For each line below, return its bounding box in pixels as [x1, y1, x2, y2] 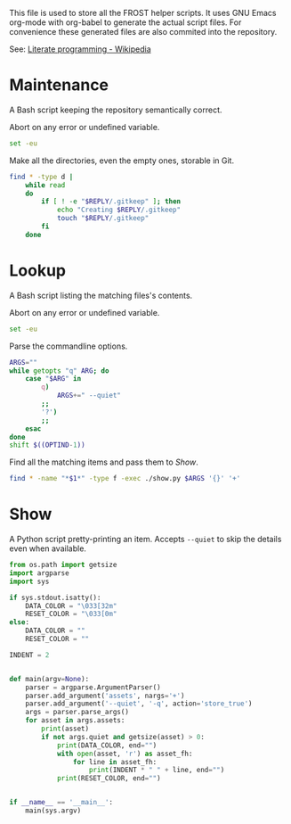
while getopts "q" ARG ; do [9, 366, 109, 375]
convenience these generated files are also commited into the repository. [9, 27, 278, 37]
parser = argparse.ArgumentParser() [25, 682, 162, 692]
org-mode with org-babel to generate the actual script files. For [9, 17, 242, 28]
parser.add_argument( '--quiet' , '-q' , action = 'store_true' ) [25, 699, 253, 708]
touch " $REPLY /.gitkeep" [56, 214, 150, 223]
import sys [9, 577, 50, 586]
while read [25, 180, 66, 190]
